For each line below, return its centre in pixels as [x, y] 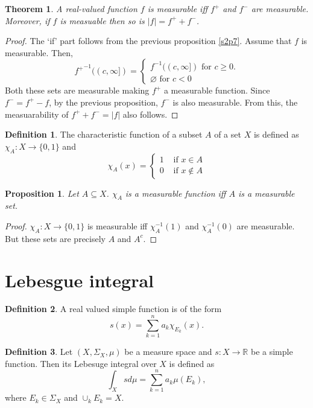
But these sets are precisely [55, 238]
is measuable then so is [102, 20]
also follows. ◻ [150, 114]
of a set [228, 134]
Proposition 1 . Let [42, 193]
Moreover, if [27, 20]
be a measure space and [168, 352]
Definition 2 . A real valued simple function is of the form [113, 309]
